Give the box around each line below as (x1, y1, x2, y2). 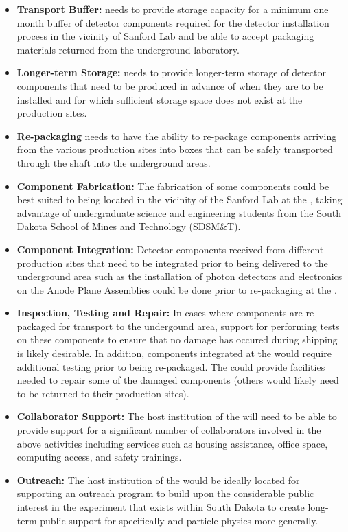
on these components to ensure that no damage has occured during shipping (16, 332, 338, 347)
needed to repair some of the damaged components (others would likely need (16, 373, 339, 387)
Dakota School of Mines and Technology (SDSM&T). (16, 219, 241, 233)
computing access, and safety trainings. (16, 450, 182, 464)
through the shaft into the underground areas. (16, 155, 211, 170)
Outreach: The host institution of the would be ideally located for (16, 472, 300, 487)
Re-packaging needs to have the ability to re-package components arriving (16, 128, 337, 143)
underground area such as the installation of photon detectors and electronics (16, 269, 343, 284)
